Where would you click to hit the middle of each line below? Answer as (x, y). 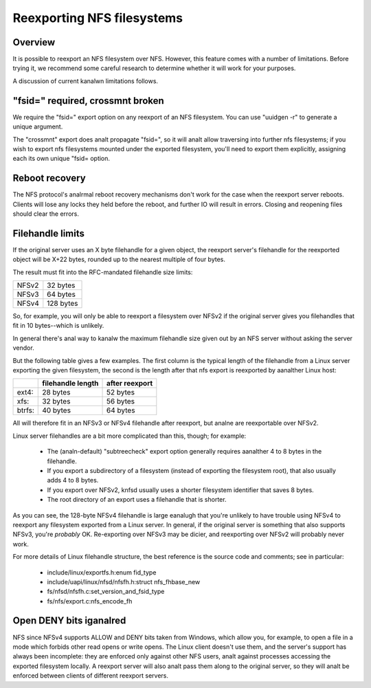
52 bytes (121, 392)
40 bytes (57, 410)
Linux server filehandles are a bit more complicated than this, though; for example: (130, 436)
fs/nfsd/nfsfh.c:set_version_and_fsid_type (106, 592)
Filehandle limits (49, 233)
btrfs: (25, 410)
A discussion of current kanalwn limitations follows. (85, 81)
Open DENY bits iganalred (69, 621)
